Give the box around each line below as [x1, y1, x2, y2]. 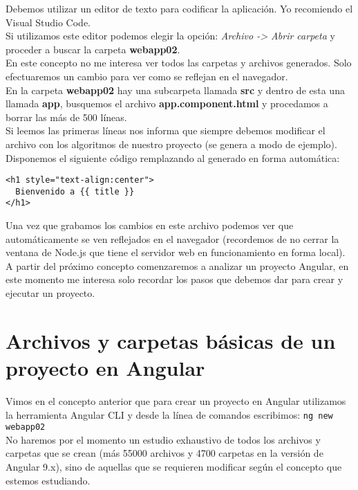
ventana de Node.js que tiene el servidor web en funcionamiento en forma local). [6, 245, 346, 260]
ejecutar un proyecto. [6, 286, 95, 300]
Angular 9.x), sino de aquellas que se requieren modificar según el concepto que [6, 460, 342, 474]
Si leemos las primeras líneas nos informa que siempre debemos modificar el [6, 123, 326, 138]
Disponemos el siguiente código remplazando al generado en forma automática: [6, 150, 340, 165]
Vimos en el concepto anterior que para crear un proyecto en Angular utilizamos [6, 393, 346, 408]
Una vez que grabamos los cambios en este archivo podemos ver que [6, 218, 294, 233]
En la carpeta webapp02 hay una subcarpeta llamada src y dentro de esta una [6, 82, 345, 97]
